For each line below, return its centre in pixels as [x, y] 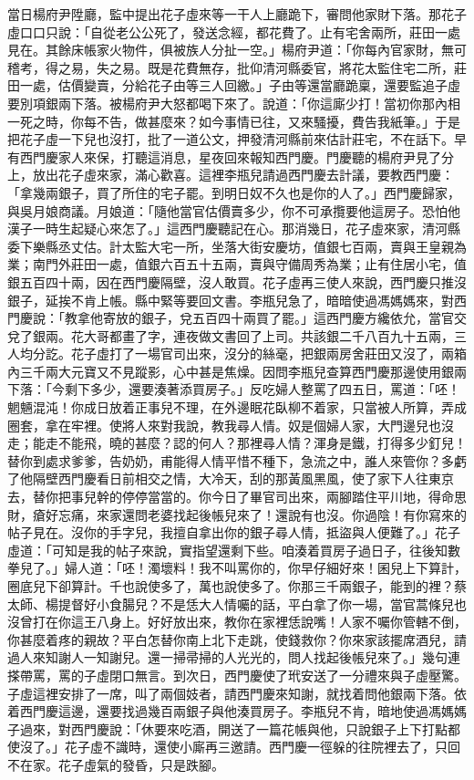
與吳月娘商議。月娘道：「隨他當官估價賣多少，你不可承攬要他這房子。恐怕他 [234, 210]
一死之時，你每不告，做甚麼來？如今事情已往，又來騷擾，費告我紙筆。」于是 [234, 121]
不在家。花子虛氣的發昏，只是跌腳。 [116, 764]
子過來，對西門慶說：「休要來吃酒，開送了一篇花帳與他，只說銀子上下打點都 [234, 728]
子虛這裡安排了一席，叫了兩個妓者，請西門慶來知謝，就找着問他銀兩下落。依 [237, 693]
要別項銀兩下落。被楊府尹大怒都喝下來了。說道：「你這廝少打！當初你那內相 [234, 103]
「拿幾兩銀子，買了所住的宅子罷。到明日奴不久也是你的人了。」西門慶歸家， [234, 192]
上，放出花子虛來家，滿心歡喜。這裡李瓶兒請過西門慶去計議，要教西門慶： [231, 175]
